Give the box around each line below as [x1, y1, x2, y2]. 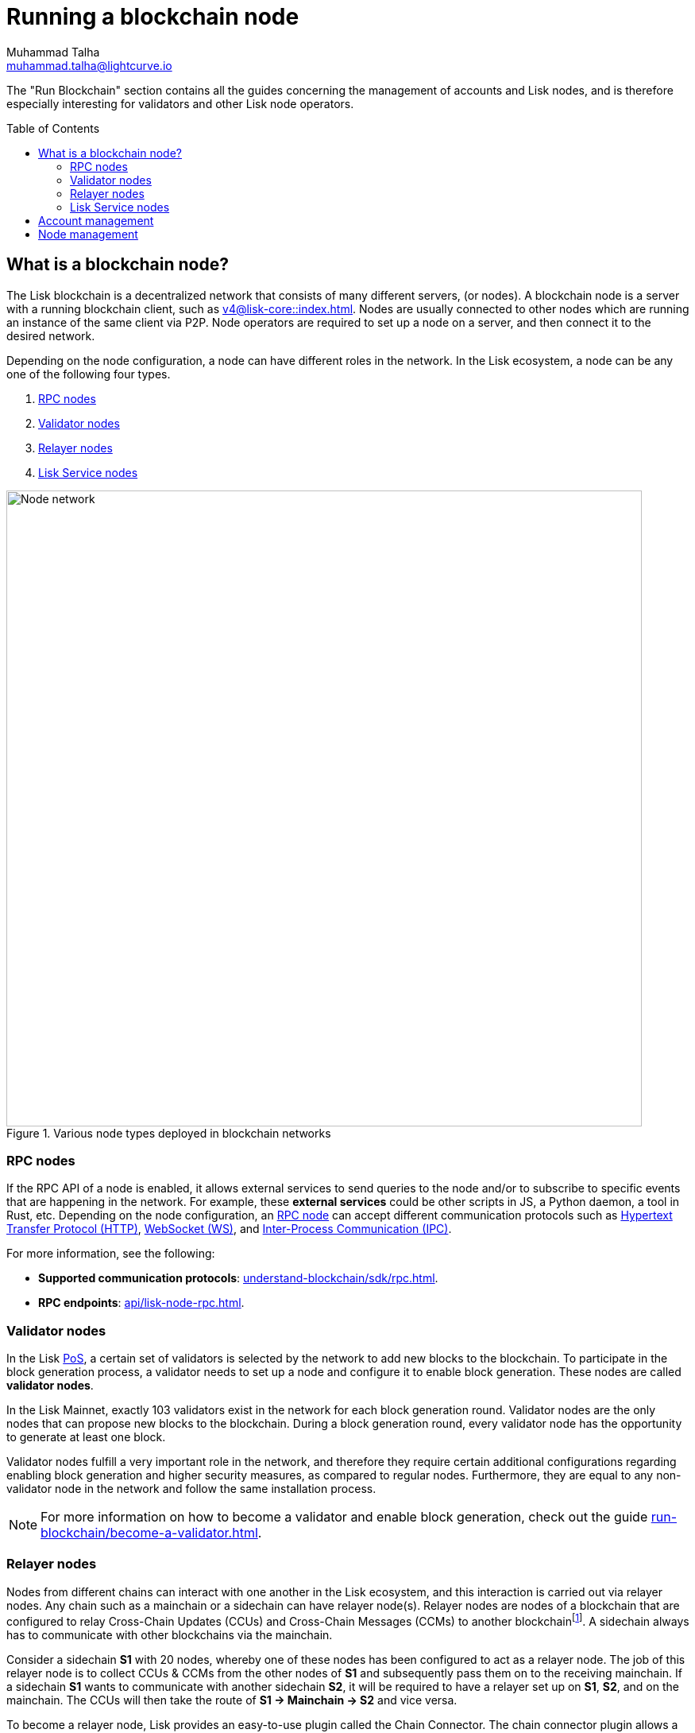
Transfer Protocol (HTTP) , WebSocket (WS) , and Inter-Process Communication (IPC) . [6, 1222, 452, 1236]
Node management [38, 227, 138, 241]
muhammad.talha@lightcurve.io [6, 58, 172, 72]
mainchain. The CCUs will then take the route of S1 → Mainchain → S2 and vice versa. [6, 1692, 458, 1707]
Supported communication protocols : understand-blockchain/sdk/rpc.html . [38, 1271, 438, 1285]
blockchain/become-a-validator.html [41, 1525, 258, 1541]
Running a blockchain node [6, 3, 299, 30]
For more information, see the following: [6, 1246, 215, 1261]
